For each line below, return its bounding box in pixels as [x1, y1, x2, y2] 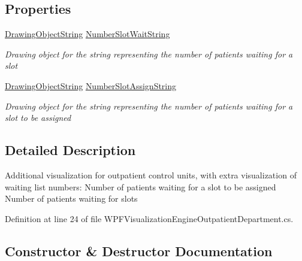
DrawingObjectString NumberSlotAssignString [5, 79, 177, 92]
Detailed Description [5, 141, 136, 159]
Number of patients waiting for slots [5, 192, 138, 205]
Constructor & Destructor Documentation [5, 241, 273, 260]
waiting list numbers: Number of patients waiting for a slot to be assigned [5, 180, 276, 193]
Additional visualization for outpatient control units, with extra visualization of [5, 168, 297, 181]
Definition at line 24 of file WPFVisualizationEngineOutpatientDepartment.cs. [5, 212, 294, 224]
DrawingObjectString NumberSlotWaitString [5, 28, 170, 40]
